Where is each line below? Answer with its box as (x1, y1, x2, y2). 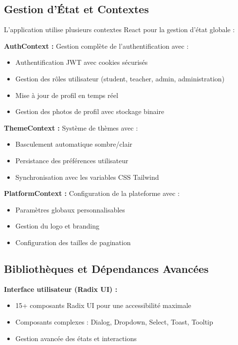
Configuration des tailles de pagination (15, 237, 131, 247)
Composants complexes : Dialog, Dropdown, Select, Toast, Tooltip (15, 316, 213, 326)
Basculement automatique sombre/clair (15, 139, 132, 149)
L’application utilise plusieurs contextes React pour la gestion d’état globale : (4, 24, 235, 35)
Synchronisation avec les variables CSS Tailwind (15, 172, 159, 182)
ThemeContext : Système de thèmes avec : (4, 122, 138, 133)
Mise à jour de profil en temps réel (15, 90, 118, 100)
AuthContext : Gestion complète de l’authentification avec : (4, 40, 189, 51)
